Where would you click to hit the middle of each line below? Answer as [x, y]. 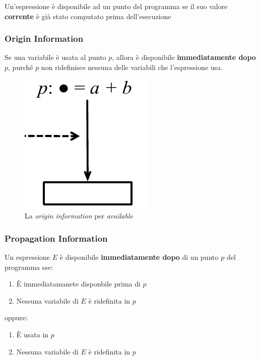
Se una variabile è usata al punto [55, 57]
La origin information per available [79, 216]
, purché [21, 67]
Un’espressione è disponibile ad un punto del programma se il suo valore [116, 6]
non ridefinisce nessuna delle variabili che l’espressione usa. [132, 67]
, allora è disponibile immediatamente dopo [184, 57]
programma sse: [29, 267]
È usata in [32, 334]
